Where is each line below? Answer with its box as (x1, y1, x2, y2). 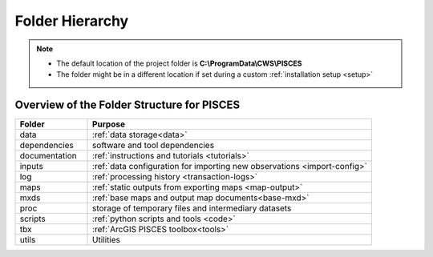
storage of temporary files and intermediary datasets (92, 203, 292, 214)
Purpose (92, 118, 126, 130)
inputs (19, 161, 43, 172)
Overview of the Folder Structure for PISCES (14, 98, 241, 112)
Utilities (92, 235, 120, 246)
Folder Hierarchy (14, 12, 129, 30)
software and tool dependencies (92, 140, 215, 151)
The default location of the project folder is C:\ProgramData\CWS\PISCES (56, 58, 302, 68)
